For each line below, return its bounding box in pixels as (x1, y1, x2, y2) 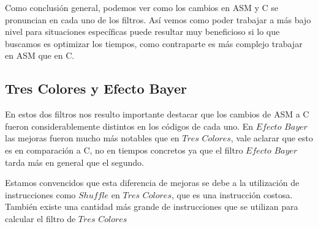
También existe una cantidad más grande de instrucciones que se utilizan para (5, 200, 298, 213)
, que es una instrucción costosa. (171, 188, 293, 201)
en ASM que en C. (5, 49, 75, 62)
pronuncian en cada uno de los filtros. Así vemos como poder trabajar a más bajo (5, 13, 311, 26)
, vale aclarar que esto (230, 132, 313, 144)
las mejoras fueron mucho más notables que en (5, 132, 180, 144)
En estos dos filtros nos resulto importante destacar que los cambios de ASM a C (5, 108, 309, 121)
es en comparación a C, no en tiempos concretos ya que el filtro (5, 143, 243, 156)
